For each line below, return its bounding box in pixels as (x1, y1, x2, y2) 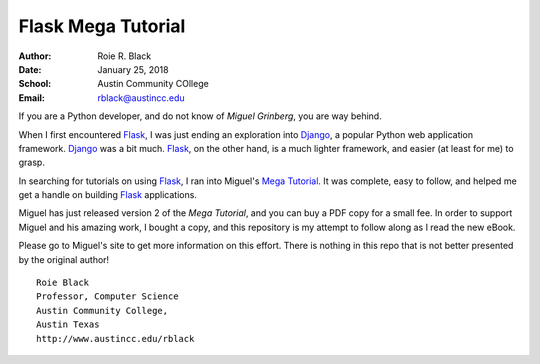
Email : (18, 91, 45, 104)
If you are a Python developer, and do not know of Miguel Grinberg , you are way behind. (18, 110, 382, 122)
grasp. (18, 156, 45, 169)
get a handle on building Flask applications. (18, 189, 197, 201)
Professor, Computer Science (36, 291, 179, 302)
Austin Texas (36, 319, 100, 330)
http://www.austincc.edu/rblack (36, 333, 195, 344)
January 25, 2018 (97, 63, 169, 75)
